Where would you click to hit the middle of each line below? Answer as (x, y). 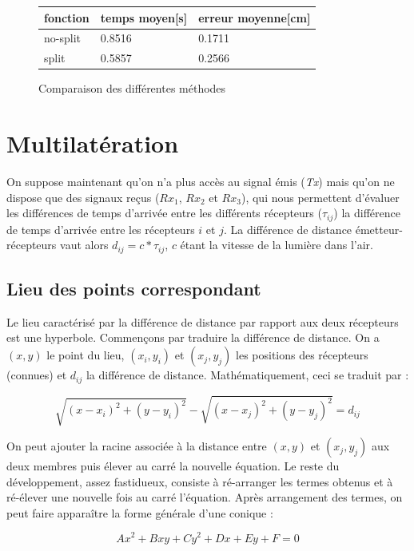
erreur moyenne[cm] (255, 17)
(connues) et (37, 375)
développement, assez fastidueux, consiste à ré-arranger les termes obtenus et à (200, 481)
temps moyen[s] (144, 17)
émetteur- (379, 229)
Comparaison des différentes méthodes (132, 88)
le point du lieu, (86, 355)
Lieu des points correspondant (134, 289)
